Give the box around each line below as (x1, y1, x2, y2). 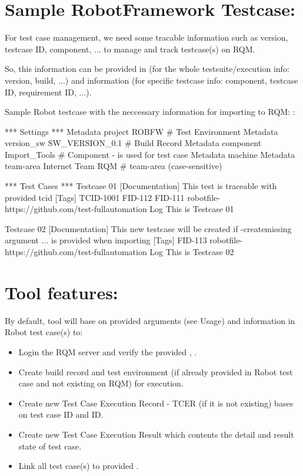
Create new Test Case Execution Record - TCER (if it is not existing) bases (18, 396, 294, 409)
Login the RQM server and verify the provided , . (18, 345, 197, 358)
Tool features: (5, 280, 118, 304)
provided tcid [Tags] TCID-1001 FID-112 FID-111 (5, 191, 185, 203)
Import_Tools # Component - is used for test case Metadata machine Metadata (5, 148, 295, 160)
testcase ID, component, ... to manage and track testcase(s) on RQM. (5, 42, 255, 55)
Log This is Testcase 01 (149, 203, 234, 215)
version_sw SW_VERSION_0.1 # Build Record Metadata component (5, 137, 262, 149)
